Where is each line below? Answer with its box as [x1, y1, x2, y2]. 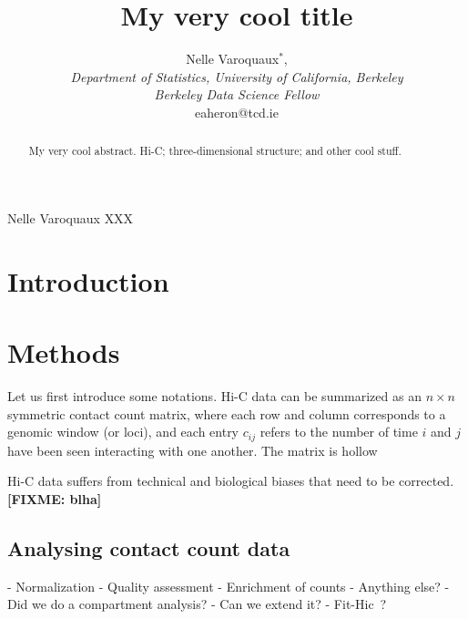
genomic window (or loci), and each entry [7, 422, 239, 441]
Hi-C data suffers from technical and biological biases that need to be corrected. [7, 471, 454, 490]
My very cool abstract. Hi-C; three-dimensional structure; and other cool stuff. [28, 143, 402, 159]
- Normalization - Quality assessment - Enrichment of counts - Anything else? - [7, 576, 450, 595]
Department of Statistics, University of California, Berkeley [70, 67, 403, 86]
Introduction [7, 262, 169, 299]
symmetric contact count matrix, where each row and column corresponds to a [7, 404, 446, 423]
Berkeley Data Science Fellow [154, 85, 320, 104]
